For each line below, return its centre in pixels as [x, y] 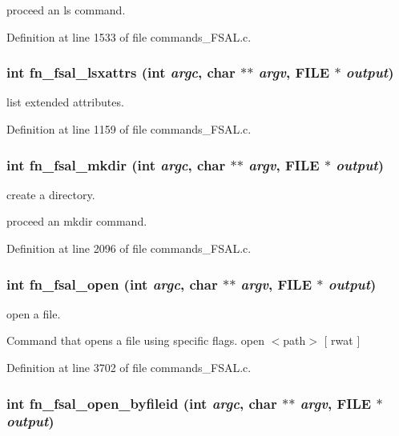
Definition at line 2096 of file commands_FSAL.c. [129, 248]
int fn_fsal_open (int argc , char [112, 284]
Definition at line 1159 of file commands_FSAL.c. [129, 129]
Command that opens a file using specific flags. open [135, 340]
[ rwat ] [342, 340]
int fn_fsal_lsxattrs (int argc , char [121, 72]
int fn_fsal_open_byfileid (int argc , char [142, 403]
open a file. [34, 313]
